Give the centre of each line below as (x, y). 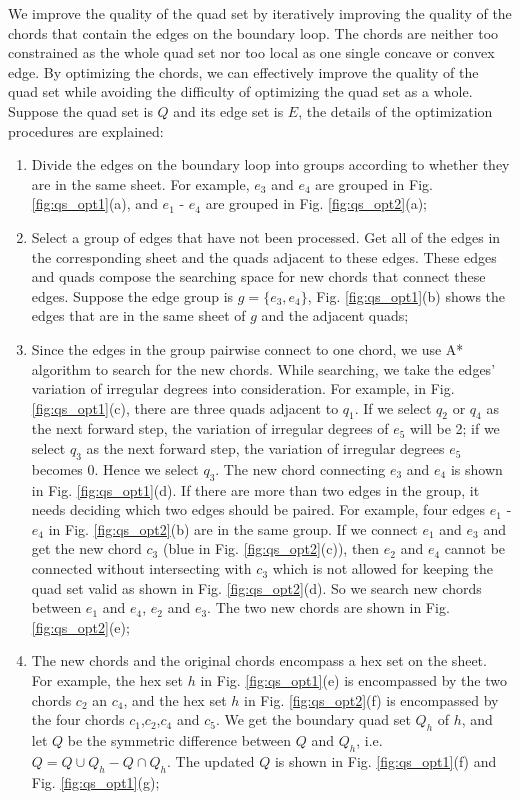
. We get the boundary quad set (313, 719)
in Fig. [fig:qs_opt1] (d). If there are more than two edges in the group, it (255, 489)
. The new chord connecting (300, 468)
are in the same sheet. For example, (140, 183)
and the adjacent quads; (335, 315)
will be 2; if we (455, 428)
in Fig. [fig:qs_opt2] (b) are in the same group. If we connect (233, 528)
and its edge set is (228, 110)
